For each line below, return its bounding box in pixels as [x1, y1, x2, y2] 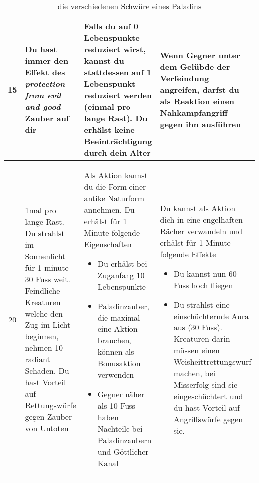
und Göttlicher [97, 446, 149, 457]
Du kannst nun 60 [173, 267, 237, 279]
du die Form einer [84, 181, 146, 192]
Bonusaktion [97, 357, 141, 369]
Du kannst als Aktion [160, 202, 236, 214]
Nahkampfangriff [160, 106, 228, 118]
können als [97, 346, 134, 357]
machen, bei [173, 367, 216, 379]
